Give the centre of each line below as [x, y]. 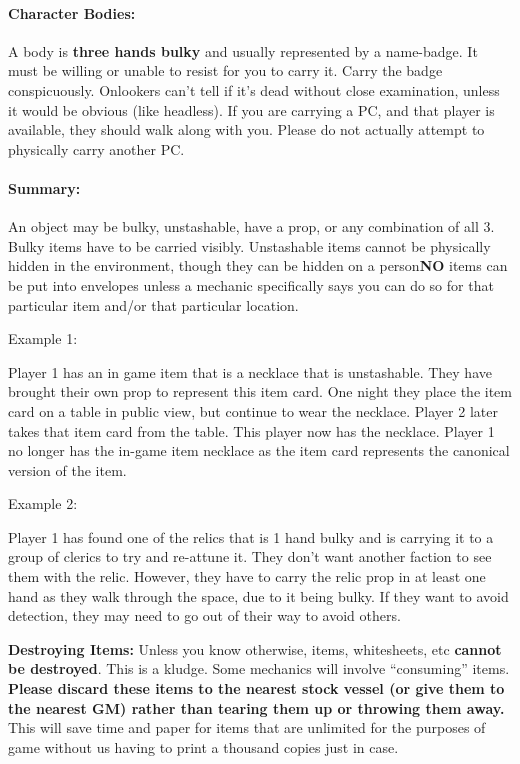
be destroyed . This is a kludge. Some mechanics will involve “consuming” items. [259, 668]
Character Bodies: [72, 12]
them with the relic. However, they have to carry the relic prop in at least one [247, 576]
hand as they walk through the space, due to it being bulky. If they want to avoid [258, 595]
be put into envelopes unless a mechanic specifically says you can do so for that [251, 284]
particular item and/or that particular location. [153, 304]
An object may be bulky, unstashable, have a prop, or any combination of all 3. [251, 226]
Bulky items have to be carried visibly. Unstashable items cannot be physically [249, 245]
